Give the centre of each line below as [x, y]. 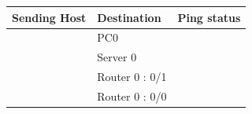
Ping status [209, 17]
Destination [129, 17]
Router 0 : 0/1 [132, 77]
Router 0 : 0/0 [132, 96]
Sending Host [49, 17]
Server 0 [117, 57]
